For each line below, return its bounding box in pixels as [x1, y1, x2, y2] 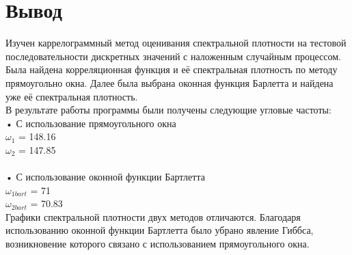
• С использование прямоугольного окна [5, 116, 176, 130]
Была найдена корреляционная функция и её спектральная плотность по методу [5, 62, 338, 77]
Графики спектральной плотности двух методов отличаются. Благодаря [5, 209, 301, 224]
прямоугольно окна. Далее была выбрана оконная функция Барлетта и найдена [5, 75, 334, 90]
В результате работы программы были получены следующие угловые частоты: [5, 103, 331, 117]
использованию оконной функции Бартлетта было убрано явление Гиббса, [5, 223, 314, 237]
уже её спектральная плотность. [5, 89, 138, 103]
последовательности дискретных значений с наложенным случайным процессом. [5, 49, 341, 63]
